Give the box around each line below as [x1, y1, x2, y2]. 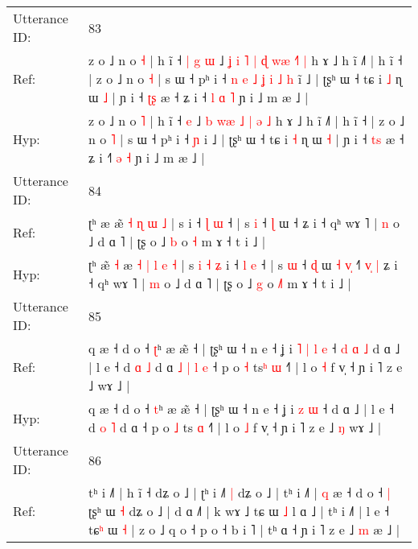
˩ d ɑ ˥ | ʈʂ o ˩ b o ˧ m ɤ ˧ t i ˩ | [88, 232, 266, 250]
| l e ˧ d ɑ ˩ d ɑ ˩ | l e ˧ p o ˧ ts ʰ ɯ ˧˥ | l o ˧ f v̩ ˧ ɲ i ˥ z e [88, 357, 403, 376]
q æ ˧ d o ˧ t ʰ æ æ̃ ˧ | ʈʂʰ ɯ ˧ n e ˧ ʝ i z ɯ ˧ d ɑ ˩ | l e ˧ [88, 399, 395, 418]
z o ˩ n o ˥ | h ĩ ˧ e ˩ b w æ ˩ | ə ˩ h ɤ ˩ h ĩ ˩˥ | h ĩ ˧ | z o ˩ [88, 111, 405, 130]
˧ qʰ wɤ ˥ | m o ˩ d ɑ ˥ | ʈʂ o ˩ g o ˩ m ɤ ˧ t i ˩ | [88, 274, 351, 292]
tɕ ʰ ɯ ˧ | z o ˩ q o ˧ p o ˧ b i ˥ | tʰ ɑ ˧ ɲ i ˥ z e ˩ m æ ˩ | [88, 520, 400, 539]
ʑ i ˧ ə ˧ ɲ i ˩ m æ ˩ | [88, 148, 205, 167]
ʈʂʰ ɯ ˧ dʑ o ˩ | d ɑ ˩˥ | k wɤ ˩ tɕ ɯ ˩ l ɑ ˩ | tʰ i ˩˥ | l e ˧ [88, 502, 390, 520]
